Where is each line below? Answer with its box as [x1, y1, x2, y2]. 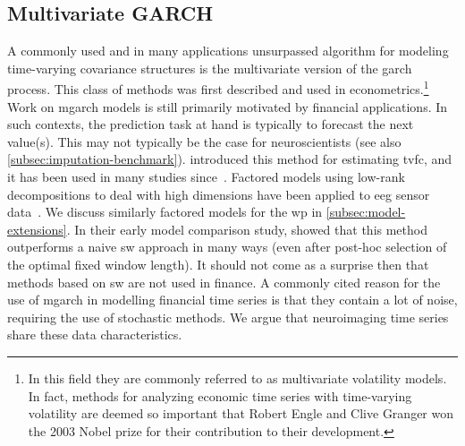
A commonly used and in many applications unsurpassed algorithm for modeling [7, 41, 449, 60]
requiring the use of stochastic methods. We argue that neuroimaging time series [7, 307, 449, 326]
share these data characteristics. [7, 325, 182, 344]
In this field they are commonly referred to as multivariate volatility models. [28, 368, 447, 387]
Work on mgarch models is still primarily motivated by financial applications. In [7, 97, 448, 116]
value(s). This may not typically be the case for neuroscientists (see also [7, 132, 402, 150]
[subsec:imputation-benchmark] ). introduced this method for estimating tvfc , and [7, 150, 452, 168]
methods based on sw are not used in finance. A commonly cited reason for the [7, 272, 441, 291]
